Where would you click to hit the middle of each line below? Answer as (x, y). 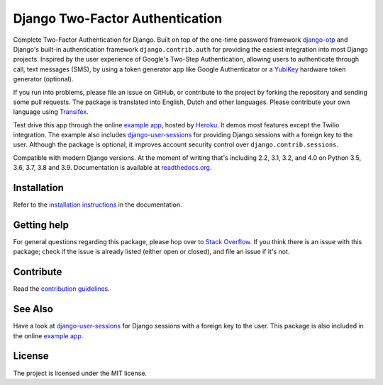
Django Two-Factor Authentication (118, 18)
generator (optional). (43, 79)
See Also (33, 309)
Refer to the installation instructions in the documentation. (98, 205)
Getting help (41, 225)
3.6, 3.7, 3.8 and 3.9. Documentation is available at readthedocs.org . (112, 168)
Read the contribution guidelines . (61, 289)
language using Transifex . (51, 112)
